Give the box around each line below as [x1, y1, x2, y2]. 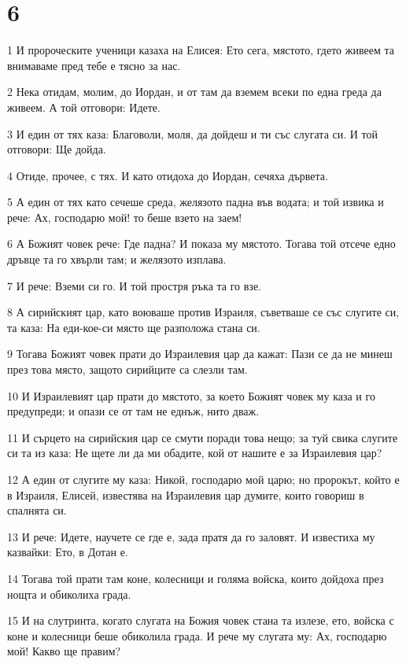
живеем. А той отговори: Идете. [7, 98, 161, 115]
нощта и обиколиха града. [7, 585, 131, 602]
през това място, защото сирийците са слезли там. [7, 361, 248, 378]
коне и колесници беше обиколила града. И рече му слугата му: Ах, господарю [7, 627, 387, 644]
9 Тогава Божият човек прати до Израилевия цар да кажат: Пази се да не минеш [7, 345, 393, 362]
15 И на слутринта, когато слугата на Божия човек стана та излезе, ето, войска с [7, 612, 394, 629]
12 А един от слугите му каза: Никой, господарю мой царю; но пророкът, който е [7, 471, 400, 487]
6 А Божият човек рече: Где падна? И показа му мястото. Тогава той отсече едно [7, 235, 396, 252]
